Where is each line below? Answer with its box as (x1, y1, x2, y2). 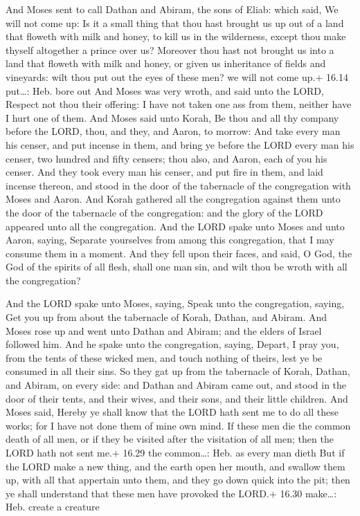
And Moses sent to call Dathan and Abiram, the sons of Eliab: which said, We (6, 2, 339, 16)
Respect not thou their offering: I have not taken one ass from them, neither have (6, 97, 352, 111)
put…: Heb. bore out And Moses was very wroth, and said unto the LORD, (6, 83, 324, 98)
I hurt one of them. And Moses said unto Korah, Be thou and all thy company (6, 110, 339, 125)
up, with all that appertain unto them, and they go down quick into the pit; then (6, 472, 350, 487)
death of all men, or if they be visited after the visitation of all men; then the (6, 432, 334, 446)
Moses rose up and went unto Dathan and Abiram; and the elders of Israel (6, 323, 322, 338)
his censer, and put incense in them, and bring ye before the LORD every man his (6, 137, 354, 151)
